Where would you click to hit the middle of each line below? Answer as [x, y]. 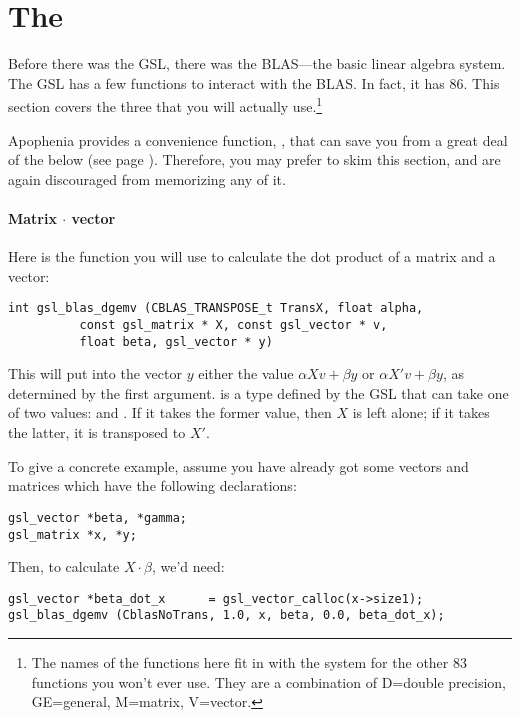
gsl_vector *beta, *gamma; [97, 517]
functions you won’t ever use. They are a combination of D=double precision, [269, 681]
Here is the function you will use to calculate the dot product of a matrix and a [252, 256]
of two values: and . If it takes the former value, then [170, 412]
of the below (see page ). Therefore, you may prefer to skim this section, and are [254, 159]
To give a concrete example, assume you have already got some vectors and [238, 465]
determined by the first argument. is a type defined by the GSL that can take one [258, 392]
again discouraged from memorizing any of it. [147, 178]
